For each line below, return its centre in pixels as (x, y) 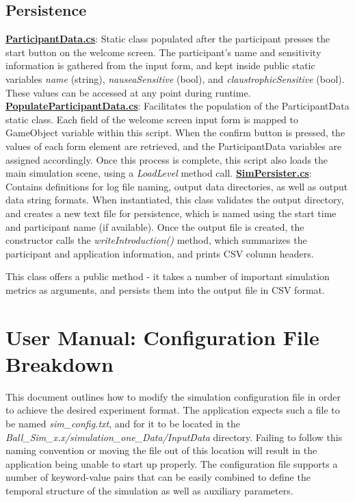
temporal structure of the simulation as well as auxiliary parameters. (149, 490)
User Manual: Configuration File (162, 337)
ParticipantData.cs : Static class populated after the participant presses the (168, 39)
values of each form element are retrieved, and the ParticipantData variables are (174, 146)
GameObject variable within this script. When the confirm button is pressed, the (175, 133)
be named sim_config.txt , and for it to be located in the (123, 423)
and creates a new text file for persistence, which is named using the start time (171, 213)
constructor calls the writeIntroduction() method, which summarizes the (156, 240)
